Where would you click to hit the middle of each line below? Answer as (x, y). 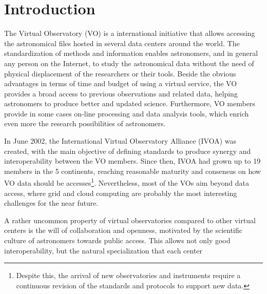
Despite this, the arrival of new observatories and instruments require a (128, 275)
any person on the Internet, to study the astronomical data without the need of (129, 63)
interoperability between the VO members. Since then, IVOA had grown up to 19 (132, 161)
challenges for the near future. (51, 203)
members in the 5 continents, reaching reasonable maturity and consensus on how (132, 171)
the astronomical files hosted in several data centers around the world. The (122, 43)
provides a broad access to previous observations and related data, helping (121, 93)
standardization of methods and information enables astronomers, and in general (131, 53)
